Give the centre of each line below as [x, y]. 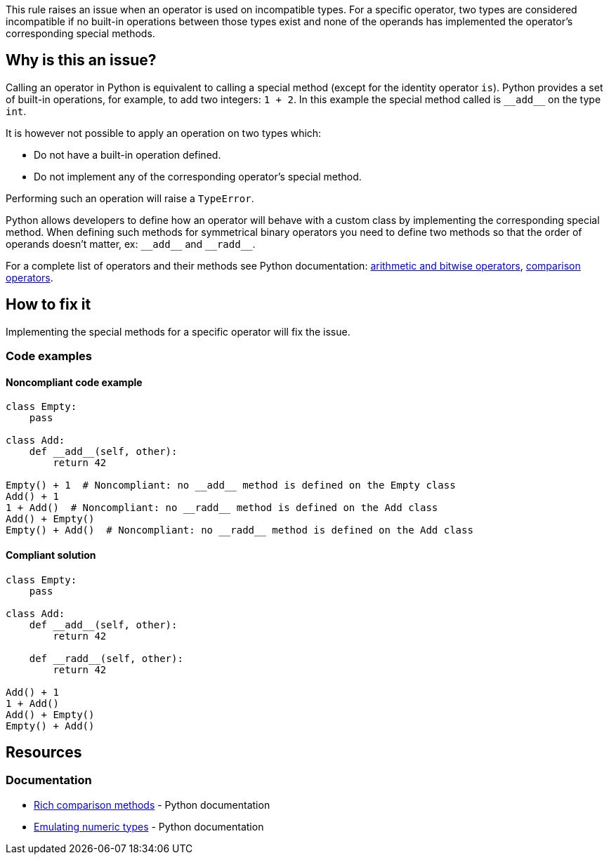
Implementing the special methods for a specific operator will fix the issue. [178, 331]
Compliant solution [51, 555]
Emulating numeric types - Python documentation [149, 826]
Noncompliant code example [74, 382]
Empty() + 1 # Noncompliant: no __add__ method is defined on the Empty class [231, 485]
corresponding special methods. [80, 33]
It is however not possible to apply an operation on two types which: [164, 133]
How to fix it [48, 305]
